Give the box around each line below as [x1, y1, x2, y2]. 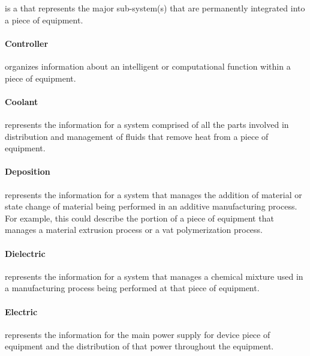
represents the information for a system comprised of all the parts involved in [5, 118, 289, 130]
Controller [5, 37, 49, 49]
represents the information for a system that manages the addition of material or [5, 188, 302, 201]
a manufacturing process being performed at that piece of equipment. [5, 282, 260, 294]
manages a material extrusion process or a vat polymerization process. [5, 223, 263, 236]
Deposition [5, 165, 50, 178]
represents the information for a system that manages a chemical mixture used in [5, 270, 303, 282]
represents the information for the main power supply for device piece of [5, 328, 270, 340]
